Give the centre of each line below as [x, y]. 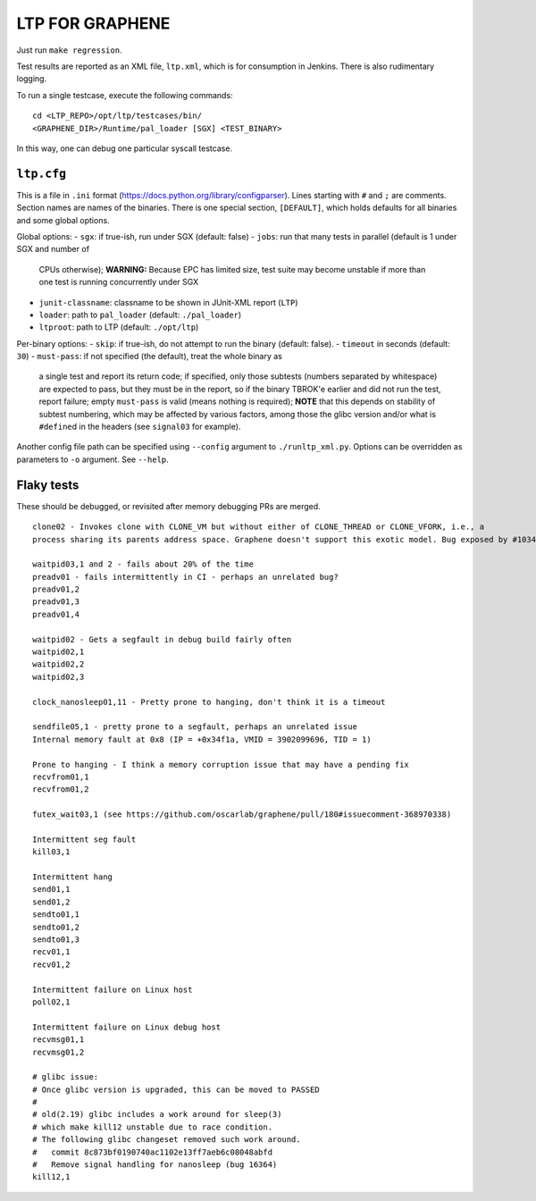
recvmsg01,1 [59, 1040]
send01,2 [51, 902]
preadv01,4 [56, 614]
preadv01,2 [56, 589]
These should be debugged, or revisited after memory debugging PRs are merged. [168, 506]
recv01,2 [51, 964]
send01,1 [51, 890]
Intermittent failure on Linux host [113, 989]
